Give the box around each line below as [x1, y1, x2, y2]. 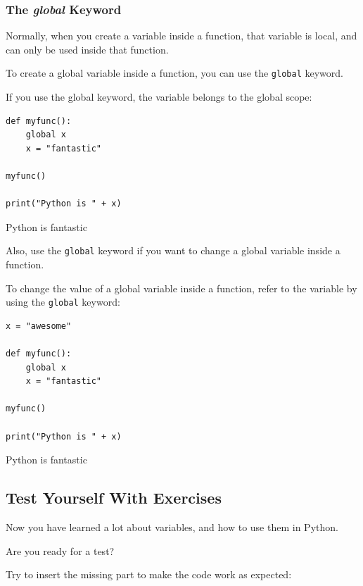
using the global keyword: [6, 294, 120, 309]
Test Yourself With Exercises [6, 487, 222, 509]
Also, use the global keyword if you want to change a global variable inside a [6, 243, 340, 258]
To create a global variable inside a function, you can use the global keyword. [6, 66, 343, 80]
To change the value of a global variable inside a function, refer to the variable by [6, 280, 357, 295]
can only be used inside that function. [6, 42, 169, 56]
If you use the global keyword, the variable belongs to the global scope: [6, 89, 312, 104]
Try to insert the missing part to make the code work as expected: [6, 567, 292, 582]
